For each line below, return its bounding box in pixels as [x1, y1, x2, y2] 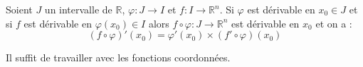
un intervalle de [44, 2, 112, 16]
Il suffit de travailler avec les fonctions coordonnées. [6, 50, 231, 65]
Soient [6, 2, 33, 16]
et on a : [315, 16, 352, 30]
